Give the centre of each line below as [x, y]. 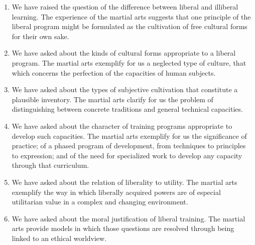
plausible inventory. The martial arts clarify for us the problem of [112, 99]
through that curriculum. [50, 165]
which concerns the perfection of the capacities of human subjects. [114, 72]
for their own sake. [40, 36]
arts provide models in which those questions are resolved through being [123, 228]
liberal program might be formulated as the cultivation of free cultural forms [130, 26]
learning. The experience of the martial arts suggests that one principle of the [131, 16]
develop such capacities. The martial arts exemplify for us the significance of [129, 136]
